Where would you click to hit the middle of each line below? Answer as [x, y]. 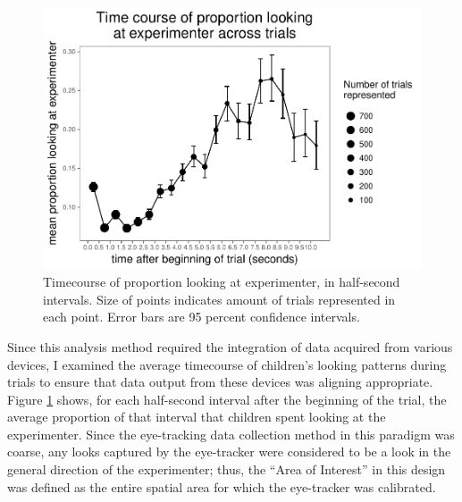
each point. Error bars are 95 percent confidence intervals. [202, 317]
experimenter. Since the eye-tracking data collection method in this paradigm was [231, 434]
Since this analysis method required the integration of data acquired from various [230, 346]
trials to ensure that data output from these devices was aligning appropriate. [220, 382]
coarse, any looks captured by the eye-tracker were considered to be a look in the [229, 452]
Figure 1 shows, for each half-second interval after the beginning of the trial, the [227, 399]
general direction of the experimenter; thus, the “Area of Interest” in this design [227, 469]
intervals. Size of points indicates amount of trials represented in [219, 299]
